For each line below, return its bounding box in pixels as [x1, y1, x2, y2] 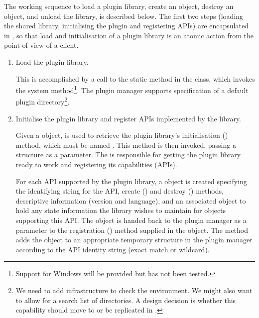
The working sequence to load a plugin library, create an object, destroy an [4, 1, 234, 11]
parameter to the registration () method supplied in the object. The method [15, 224, 249, 235]
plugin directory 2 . [15, 95, 70, 107]
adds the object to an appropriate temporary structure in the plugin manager [15, 234, 253, 245]
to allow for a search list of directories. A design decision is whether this [15, 295, 236, 305]
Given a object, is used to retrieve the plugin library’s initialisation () [15, 130, 228, 140]
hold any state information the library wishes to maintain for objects [15, 205, 226, 215]
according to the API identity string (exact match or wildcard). [15, 244, 210, 254]
